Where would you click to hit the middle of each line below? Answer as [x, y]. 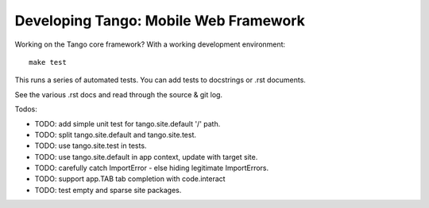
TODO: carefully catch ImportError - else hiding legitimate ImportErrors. [152, 168]
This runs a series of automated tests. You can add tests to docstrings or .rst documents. [160, 80]
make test [48, 62]
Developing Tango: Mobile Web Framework [160, 21]
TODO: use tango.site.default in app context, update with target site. [146, 157]
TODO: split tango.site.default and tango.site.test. [115, 134]
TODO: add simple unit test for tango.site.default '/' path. [128, 123]
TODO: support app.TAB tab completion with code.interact [130, 179]
